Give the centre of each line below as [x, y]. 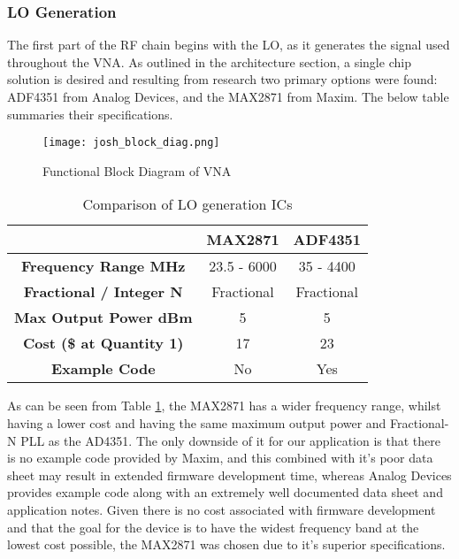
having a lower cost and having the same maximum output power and [197, 423]
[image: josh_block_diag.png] [131, 143]
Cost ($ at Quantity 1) [103, 343]
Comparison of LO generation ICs [187, 204]
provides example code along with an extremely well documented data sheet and [225, 492]
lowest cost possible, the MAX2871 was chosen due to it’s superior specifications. [226, 544]
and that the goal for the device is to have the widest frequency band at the [213, 527]
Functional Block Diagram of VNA [137, 170]
